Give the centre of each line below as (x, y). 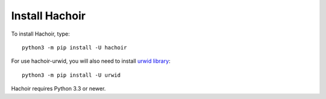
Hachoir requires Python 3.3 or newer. (59, 89)
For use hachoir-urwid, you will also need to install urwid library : (91, 61)
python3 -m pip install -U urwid (71, 75)
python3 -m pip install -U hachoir (75, 47)
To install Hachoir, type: (40, 34)
